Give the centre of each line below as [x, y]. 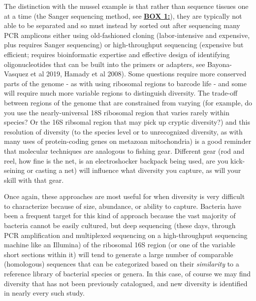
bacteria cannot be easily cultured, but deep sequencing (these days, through [120, 225]
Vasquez [16, 74]
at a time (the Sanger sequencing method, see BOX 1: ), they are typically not [123, 16]
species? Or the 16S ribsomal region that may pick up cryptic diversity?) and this [127, 122]
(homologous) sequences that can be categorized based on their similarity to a [122, 264]
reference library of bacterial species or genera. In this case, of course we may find [128, 274]
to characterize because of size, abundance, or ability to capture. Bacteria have [123, 206]
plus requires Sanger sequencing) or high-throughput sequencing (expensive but [124, 45]
